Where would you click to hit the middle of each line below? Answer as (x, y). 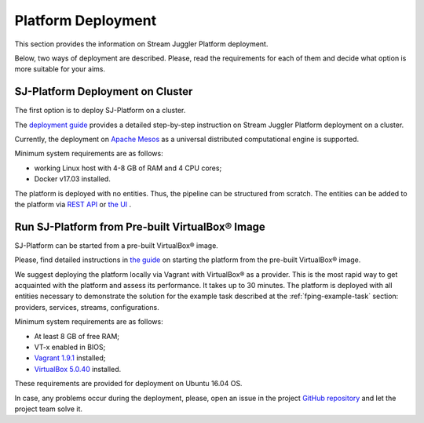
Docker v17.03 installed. (73, 179)
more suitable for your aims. (60, 69)
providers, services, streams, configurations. (87, 307)
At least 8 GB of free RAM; (77, 336)
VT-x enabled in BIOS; (70, 347)
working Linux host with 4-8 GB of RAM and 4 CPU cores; (128, 168)
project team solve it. (48, 409)
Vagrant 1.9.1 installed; (70, 358)
